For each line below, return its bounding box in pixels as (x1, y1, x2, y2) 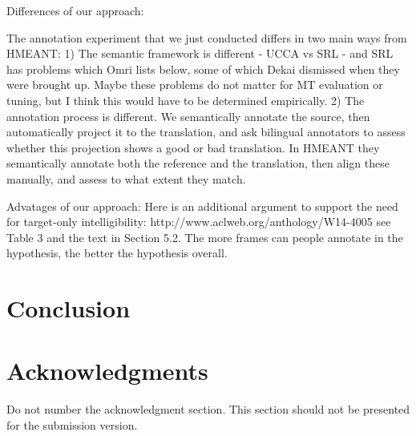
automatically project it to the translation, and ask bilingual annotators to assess (6, 123, 406, 140)
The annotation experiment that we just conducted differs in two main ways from (6, 29, 407, 46)
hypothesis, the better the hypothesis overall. (6, 244, 228, 261)
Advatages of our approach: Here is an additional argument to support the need (6, 197, 398, 214)
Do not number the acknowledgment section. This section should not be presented (6, 401, 410, 418)
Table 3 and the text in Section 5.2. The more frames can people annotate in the (6, 228, 403, 245)
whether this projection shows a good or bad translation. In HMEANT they (6, 139, 380, 155)
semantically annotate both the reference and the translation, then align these (6, 155, 390, 172)
